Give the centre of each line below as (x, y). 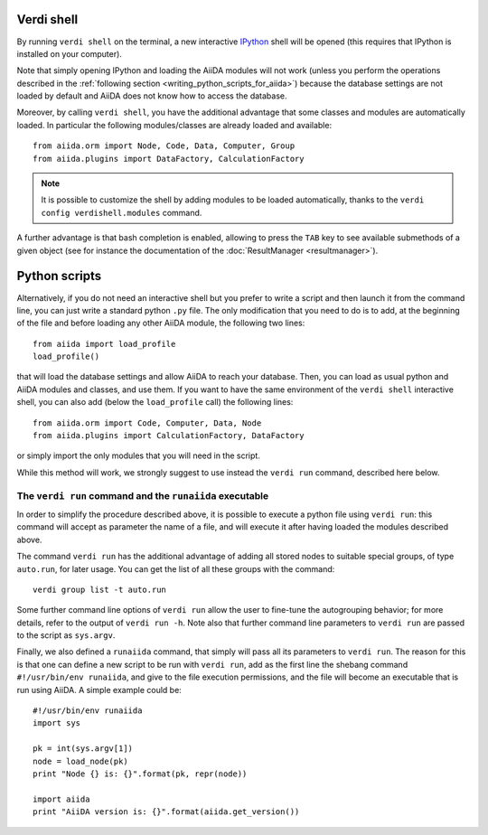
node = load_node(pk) (80, 761)
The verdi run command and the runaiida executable (143, 495)
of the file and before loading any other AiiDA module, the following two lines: (161, 323)
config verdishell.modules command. (122, 212)
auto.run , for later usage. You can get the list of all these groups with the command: (176, 568)
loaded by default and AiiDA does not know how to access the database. (152, 96)
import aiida (61, 799)
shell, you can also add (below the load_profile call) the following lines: (155, 402)
